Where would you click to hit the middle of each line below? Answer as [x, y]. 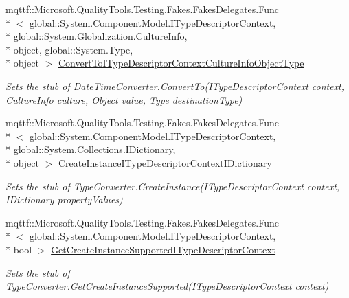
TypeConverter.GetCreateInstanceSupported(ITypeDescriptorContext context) [167, 286]
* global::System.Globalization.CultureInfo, [97, 36]
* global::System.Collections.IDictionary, [91, 149]
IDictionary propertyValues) [64, 199]
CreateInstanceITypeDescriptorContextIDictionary [165, 162]
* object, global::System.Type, [69, 49]
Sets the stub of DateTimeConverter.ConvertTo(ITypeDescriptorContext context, [175, 85]
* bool [19, 249]
